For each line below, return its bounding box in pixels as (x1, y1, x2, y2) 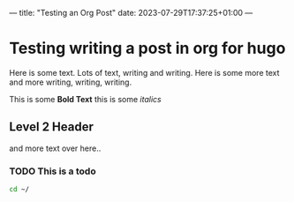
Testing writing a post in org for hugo (9, 39, 286, 58)
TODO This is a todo (9, 165, 96, 177)
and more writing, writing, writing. (9, 77, 132, 87)
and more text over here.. (9, 143, 102, 153)
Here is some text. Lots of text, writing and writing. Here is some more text (9, 67, 280, 78)
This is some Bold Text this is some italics (9, 94, 162, 104)
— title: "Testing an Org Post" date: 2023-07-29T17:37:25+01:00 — (9, 8, 253, 18)
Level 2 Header (9, 119, 94, 135)
